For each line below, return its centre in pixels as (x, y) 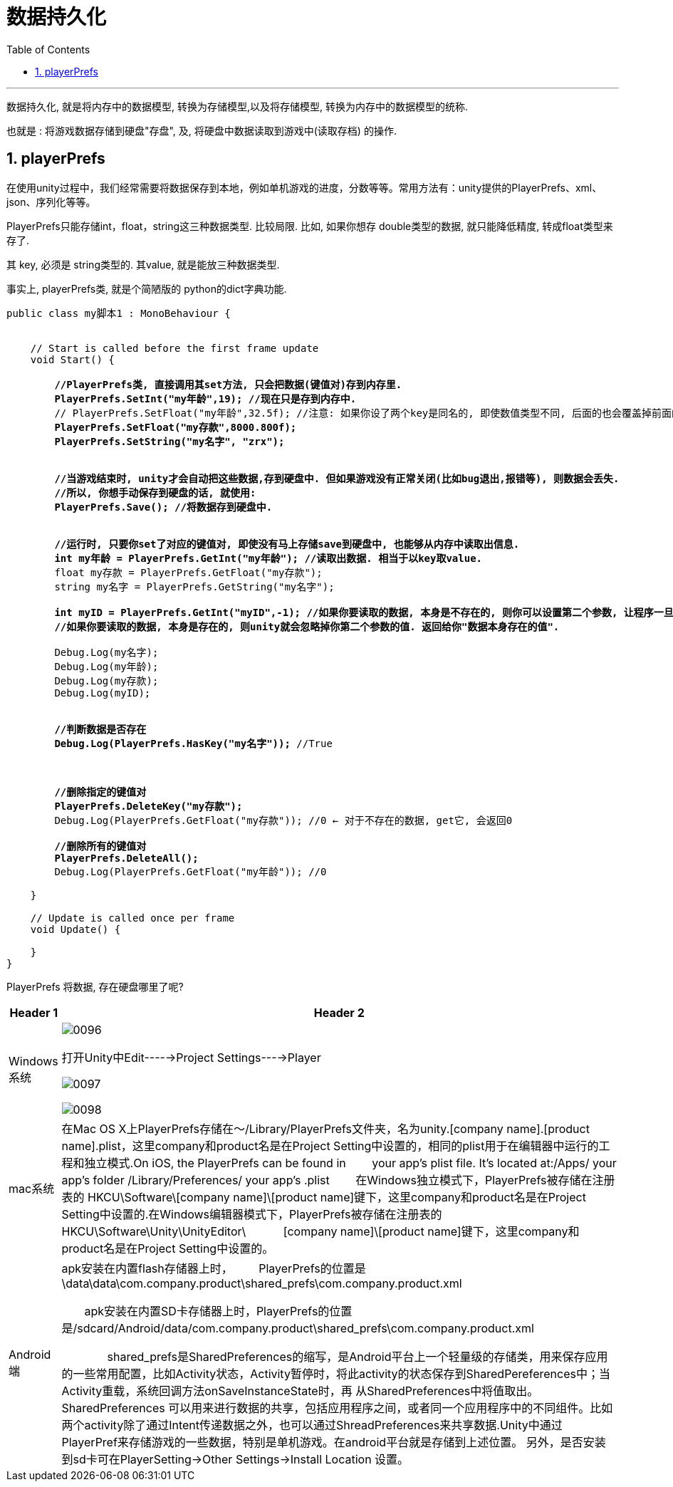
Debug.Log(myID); (103, 693)
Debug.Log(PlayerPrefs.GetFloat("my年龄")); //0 (191, 871)
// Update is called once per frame (132, 918)
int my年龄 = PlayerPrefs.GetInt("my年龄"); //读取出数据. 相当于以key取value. (268, 558)
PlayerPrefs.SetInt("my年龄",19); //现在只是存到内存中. (205, 398)
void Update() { (75, 929)
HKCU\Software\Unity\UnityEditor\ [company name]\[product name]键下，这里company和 (320, 1231)
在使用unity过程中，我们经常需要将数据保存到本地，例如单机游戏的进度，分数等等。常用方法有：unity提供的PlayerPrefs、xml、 (304, 187)
